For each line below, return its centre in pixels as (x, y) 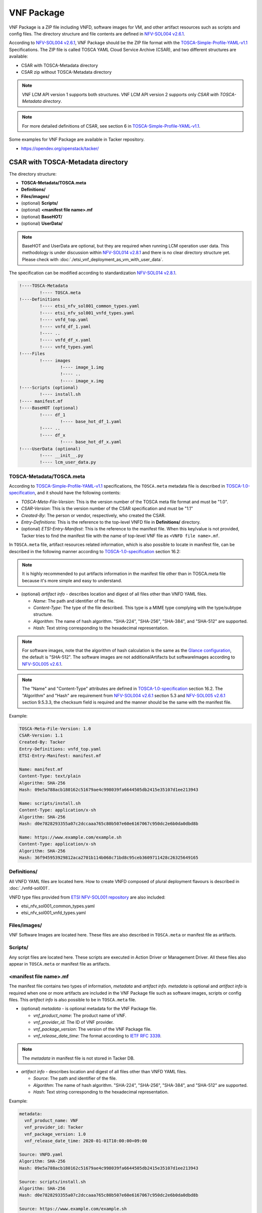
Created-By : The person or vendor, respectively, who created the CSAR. (93, 515)
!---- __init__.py (61, 455)
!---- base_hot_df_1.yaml (91, 422)
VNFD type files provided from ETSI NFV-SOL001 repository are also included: (87, 897)
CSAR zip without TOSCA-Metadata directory (66, 72)
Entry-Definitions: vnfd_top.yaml (60, 749)
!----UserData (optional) (50, 449)
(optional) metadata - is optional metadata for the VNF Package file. (89, 1009)
